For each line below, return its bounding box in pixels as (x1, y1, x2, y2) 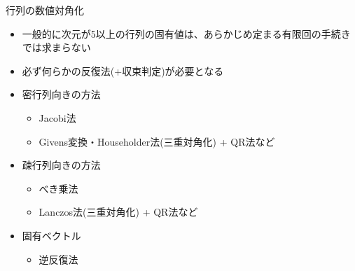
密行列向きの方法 (22, 87, 101, 102)
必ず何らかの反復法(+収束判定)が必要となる (22, 63, 224, 78)
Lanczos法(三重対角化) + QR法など (39, 204, 198, 219)
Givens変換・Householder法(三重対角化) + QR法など (39, 134, 275, 148)
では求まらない (22, 40, 91, 55)
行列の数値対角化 (6, 3, 84, 17)
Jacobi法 (39, 110, 76, 125)
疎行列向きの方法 (22, 158, 101, 172)
